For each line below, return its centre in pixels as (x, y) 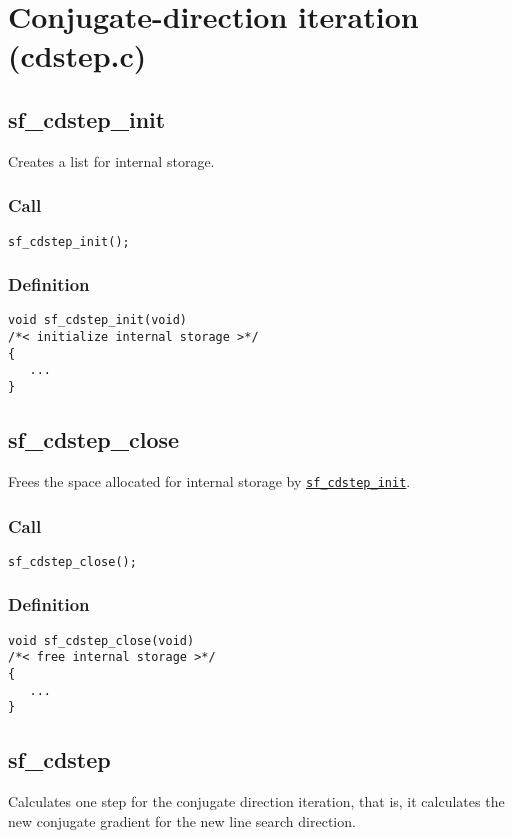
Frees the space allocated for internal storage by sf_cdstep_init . (209, 480)
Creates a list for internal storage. (111, 160)
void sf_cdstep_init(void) (97, 320)
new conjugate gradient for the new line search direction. (182, 820)
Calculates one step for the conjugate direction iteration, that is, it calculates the (256, 801)
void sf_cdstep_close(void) (101, 640)
